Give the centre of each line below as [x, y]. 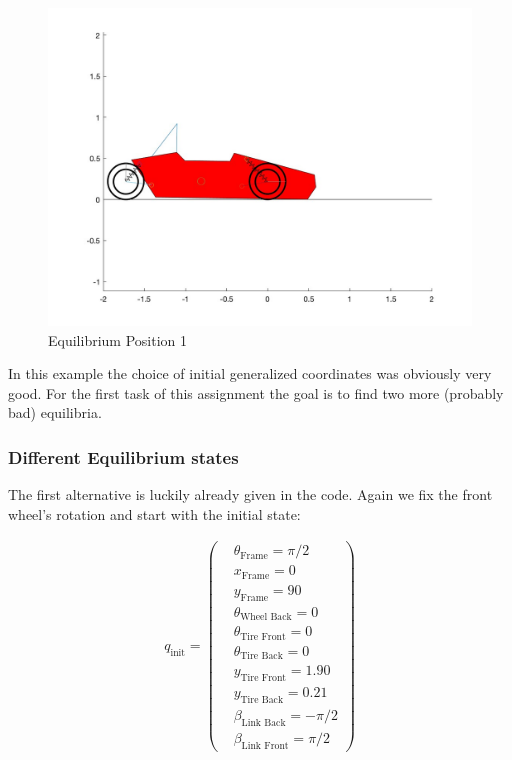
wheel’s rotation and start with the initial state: [154, 513]
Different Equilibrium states [123, 456]
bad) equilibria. [55, 412]
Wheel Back [266, 617]
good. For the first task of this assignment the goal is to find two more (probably [256, 392]
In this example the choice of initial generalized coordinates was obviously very [250, 373]
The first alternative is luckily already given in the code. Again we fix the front [250, 494]
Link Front [265, 745]
